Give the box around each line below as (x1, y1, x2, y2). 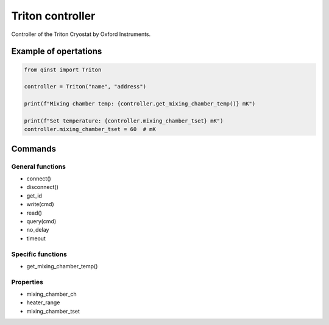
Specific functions (11, 250, 67, 259)
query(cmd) (26, 217, 57, 225)
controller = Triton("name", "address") (24, 83, 146, 90)
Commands (11, 143, 57, 154)
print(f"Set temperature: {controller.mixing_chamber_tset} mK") (24, 117, 224, 124)
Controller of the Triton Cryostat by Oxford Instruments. (11, 30, 151, 38)
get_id (26, 192, 43, 199)
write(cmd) (26, 201, 54, 208)
